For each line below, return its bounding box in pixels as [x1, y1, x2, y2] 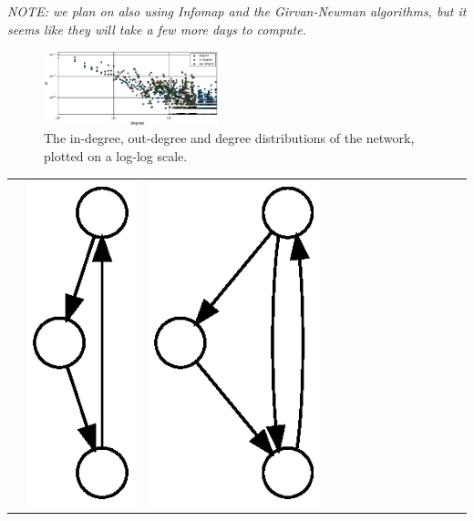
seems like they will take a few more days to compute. [7, 19, 306, 38]
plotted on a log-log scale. [44, 146, 188, 165]
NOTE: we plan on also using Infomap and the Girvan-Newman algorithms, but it [7, 2, 467, 20]
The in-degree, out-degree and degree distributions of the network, [44, 128, 415, 148]
